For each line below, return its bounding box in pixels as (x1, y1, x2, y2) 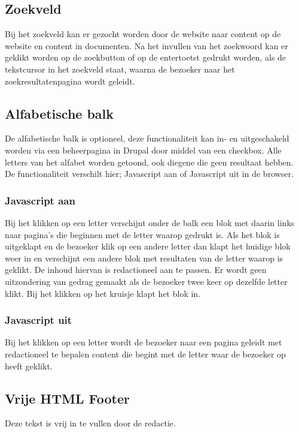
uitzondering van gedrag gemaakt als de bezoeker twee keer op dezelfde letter (5, 275, 288, 287)
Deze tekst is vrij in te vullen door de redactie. (5, 417, 176, 429)
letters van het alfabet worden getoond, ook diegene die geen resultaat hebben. (5, 155, 294, 168)
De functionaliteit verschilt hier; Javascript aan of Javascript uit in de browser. (5, 167, 294, 180)
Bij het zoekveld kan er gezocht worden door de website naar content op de (5, 28, 281, 40)
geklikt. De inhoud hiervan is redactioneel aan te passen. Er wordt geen (5, 263, 267, 276)
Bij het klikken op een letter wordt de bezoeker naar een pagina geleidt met (5, 336, 282, 348)
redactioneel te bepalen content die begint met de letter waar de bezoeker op (5, 347, 286, 360)
